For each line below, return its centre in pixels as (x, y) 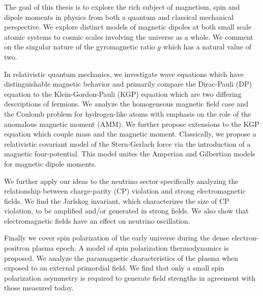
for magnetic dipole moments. (50, 163)
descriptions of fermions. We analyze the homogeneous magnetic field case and (126, 104)
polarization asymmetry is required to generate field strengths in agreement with (130, 277)
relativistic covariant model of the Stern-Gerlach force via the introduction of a (127, 143)
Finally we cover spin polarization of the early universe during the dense (117, 238)
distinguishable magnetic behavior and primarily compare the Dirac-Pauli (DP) (128, 84)
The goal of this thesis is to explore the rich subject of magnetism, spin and (122, 7)
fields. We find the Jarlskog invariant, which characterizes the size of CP (117, 200)
